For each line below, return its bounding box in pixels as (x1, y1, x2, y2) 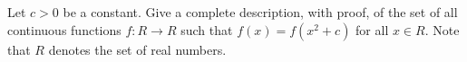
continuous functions (7, 20, 122, 39)
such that (180, 20, 233, 39)
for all (355, 20, 389, 39)
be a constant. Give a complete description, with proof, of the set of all (63, 3, 458, 21)
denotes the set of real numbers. (48, 40, 227, 58)
